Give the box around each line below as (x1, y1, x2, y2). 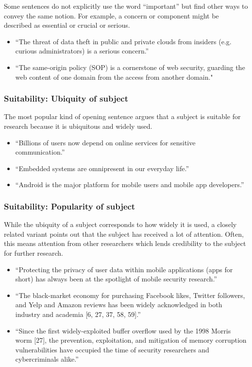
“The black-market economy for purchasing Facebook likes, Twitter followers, (15, 290, 245, 300)
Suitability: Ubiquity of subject (4, 92, 128, 105)
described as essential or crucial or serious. (4, 20, 130, 30)
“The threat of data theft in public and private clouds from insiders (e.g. (15, 36, 232, 46)
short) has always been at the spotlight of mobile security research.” (15, 274, 217, 284)
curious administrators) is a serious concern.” (15, 46, 149, 56)
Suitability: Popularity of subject (4, 200, 135, 212)
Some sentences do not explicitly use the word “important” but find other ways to (4, 1, 248, 11)
